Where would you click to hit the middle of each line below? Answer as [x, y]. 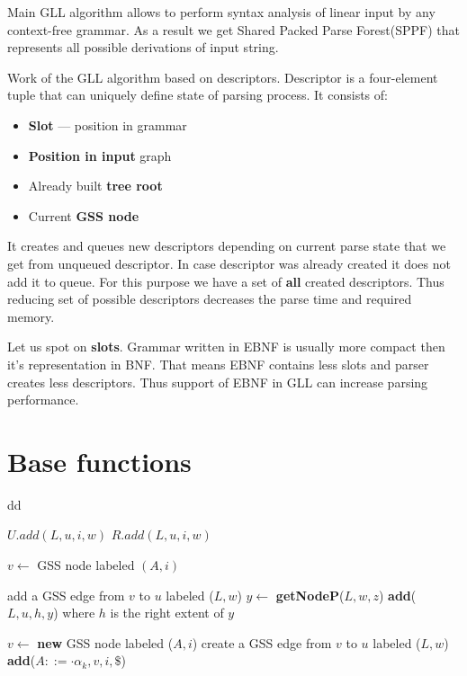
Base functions [99, 461]
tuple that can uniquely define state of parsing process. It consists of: [198, 95]
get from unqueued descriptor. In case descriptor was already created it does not [229, 263]
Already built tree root [95, 186]
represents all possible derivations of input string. [143, 47]
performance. [43, 400]
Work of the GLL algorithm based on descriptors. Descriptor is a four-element [223, 77]
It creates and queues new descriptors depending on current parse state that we [227, 246]
